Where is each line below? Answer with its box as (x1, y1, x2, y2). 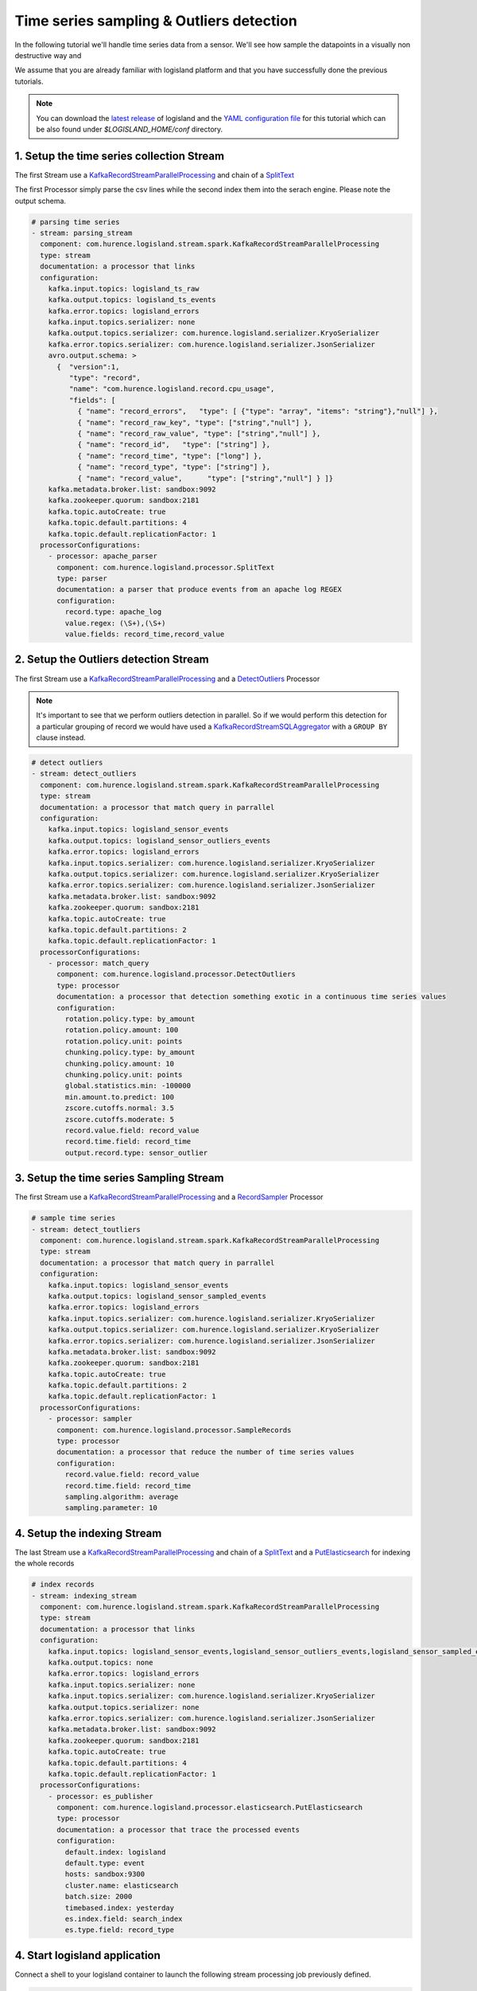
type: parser (56, 574, 107, 583)
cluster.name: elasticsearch (64, 1880, 179, 1890)
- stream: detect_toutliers (31, 1225, 141, 1234)
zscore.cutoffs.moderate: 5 (64, 1115, 175, 1124)
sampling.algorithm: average (64, 1492, 179, 1501)
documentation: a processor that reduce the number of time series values (56, 1448, 355, 1457)
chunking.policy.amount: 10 (64, 1059, 175, 1068)
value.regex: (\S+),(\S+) (64, 618, 166, 628)
